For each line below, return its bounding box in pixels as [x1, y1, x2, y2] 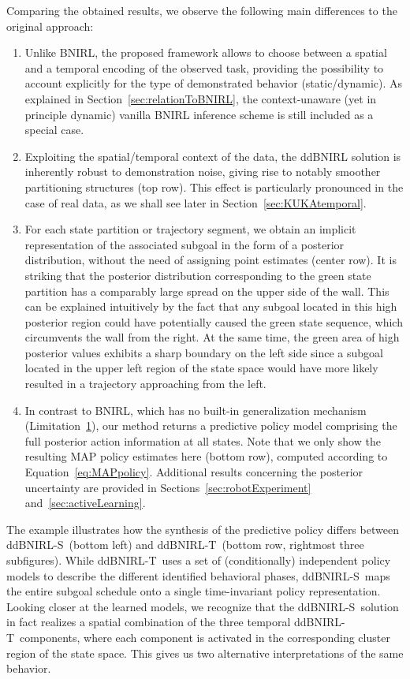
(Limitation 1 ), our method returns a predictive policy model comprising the [24, 417, 397, 434]
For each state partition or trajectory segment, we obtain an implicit [24, 221, 356, 237]
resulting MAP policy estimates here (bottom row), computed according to [24, 448, 388, 464]
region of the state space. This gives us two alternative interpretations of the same [6, 644, 404, 661]
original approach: [6, 17, 94, 34]
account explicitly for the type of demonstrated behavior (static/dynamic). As [24, 75, 403, 91]
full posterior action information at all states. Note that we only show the [24, 432, 381, 449]
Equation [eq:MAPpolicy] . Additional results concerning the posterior [24, 464, 363, 480]
